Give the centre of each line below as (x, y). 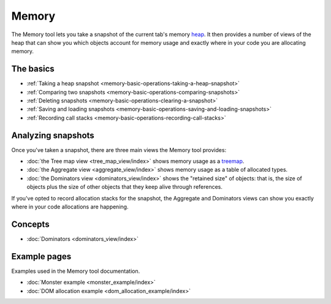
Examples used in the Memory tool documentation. (76, 271)
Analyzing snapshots (53, 135)
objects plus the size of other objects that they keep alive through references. (125, 187)
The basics (33, 69)
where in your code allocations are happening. (70, 207)
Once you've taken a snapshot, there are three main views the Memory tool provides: (119, 150)
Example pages (41, 256)
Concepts (30, 224)
